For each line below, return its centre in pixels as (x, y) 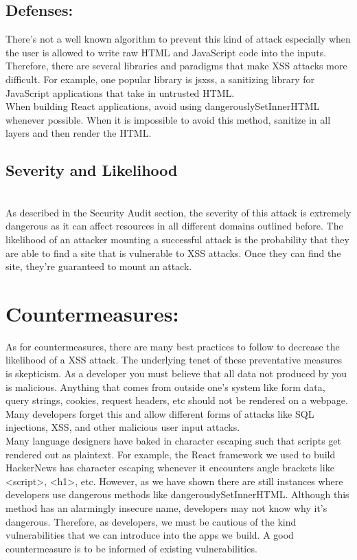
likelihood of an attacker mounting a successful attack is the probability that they (177, 239)
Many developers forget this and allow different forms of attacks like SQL (160, 413)
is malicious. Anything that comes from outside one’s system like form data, (165, 387)
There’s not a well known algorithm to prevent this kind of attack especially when (178, 39)
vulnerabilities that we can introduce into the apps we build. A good (150, 535)
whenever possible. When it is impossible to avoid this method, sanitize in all (168, 119)
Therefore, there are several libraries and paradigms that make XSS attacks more (176, 66)
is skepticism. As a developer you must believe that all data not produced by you (176, 373)
